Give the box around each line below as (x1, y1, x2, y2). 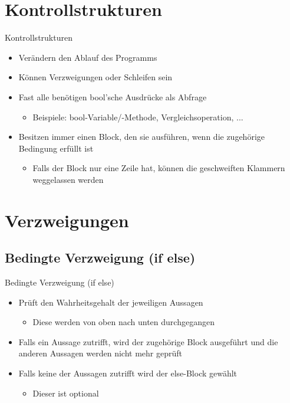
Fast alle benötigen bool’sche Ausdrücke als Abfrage (18, 90, 207, 103)
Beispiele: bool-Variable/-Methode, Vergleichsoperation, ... (32, 110, 243, 123)
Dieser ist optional (32, 386, 99, 399)
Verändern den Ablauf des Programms (18, 51, 157, 63)
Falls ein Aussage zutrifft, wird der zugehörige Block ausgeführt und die (18, 335, 278, 348)
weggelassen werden (32, 173, 104, 185)
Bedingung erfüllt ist (18, 142, 94, 154)
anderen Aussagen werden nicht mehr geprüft (18, 347, 182, 359)
